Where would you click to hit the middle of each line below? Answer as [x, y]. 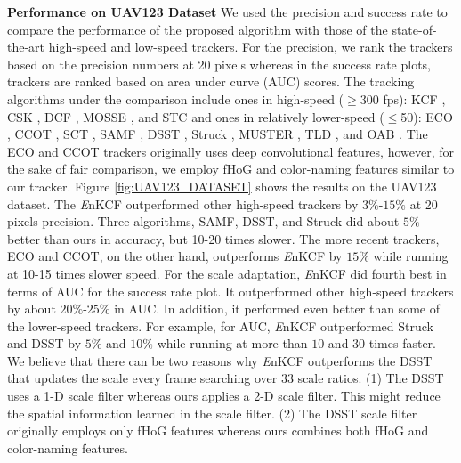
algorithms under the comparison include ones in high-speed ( [176, 98]
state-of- [414, 29]
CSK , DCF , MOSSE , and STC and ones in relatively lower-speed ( [196, 116]
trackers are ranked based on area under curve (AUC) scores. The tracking [211, 81]
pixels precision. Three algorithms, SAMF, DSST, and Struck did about [203, 221]
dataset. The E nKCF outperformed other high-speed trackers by [183, 203]
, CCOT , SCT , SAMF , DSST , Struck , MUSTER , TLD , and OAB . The [218, 134]
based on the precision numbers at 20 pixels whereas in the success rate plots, [219, 64]
